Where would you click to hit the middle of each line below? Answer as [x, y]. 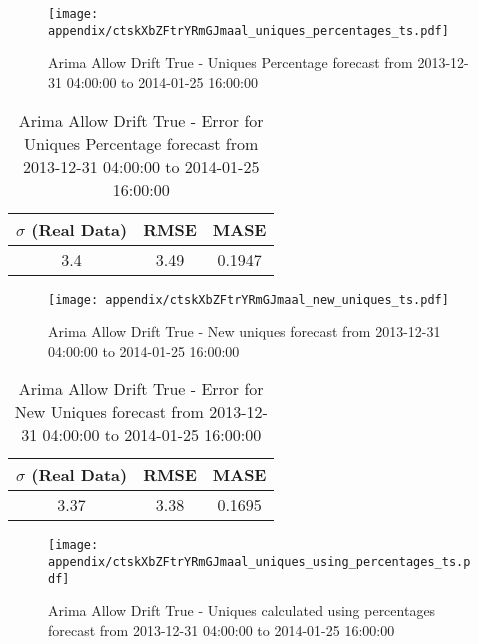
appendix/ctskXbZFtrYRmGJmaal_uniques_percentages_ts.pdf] [248, 30]
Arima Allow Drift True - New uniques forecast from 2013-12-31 [244, 331]
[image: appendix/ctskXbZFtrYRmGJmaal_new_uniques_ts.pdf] [248, 299]
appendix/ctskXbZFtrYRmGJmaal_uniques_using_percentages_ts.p [259, 562]
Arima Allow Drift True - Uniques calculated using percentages [242, 610]
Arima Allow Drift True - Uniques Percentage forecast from [230, 62]
